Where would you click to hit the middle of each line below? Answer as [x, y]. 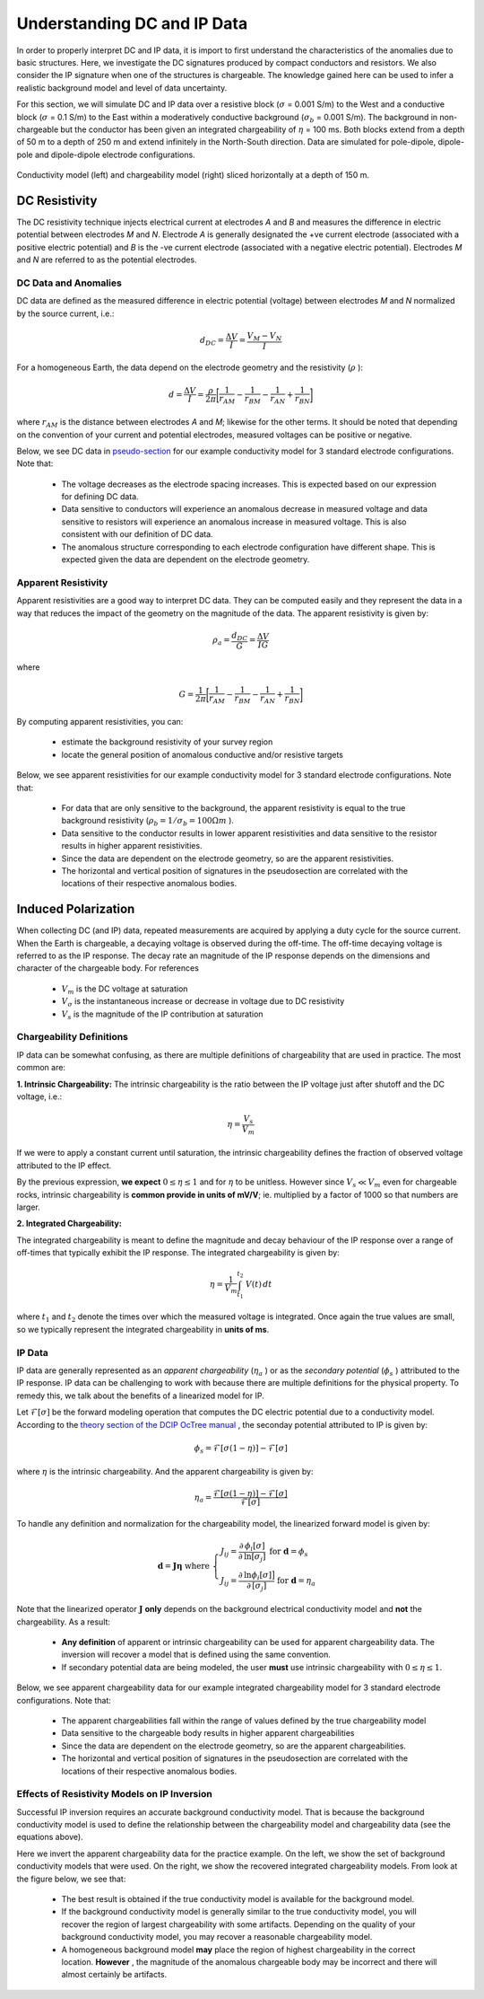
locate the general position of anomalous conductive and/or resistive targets [203, 754]
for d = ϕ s [289, 1553]
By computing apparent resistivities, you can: [100, 722]
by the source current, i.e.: [65, 313]
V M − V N [264, 337]
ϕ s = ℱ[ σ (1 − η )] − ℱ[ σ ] [241, 1449]
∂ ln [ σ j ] [252, 1558]
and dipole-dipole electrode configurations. [115, 154]
